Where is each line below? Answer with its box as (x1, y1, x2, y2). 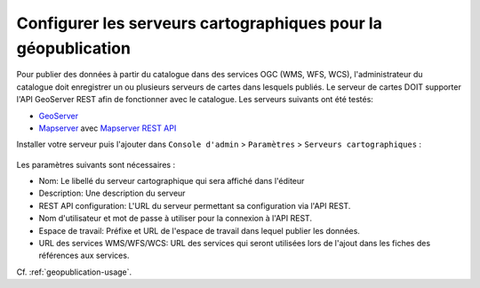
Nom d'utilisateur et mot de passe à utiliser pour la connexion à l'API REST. (38, 213, 313, 224)
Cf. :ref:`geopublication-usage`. (16, 267, 132, 277)
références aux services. (38, 250, 130, 261)
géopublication (16, 38, 131, 58)
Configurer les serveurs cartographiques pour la (16, 13, 382, 33)
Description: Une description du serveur (38, 188, 186, 199)
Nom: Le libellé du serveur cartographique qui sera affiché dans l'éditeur (38, 176, 305, 187)
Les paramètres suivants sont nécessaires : (16, 159, 176, 170)
